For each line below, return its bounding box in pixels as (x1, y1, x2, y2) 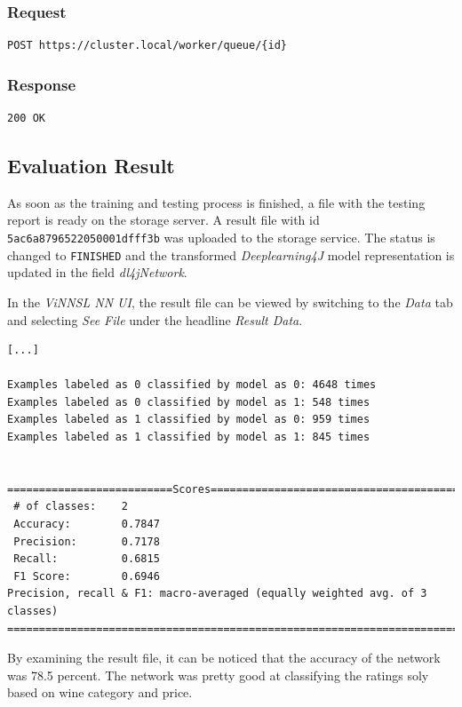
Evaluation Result (7, 152, 175, 179)
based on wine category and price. (7, 683, 193, 702)
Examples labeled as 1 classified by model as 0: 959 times (7, 413, 370, 426)
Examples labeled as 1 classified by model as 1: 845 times (7, 431, 370, 444)
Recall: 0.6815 (13, 552, 160, 566)
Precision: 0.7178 (13, 535, 160, 548)
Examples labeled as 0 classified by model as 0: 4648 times (7, 378, 377, 392)
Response (7, 73, 76, 95)
